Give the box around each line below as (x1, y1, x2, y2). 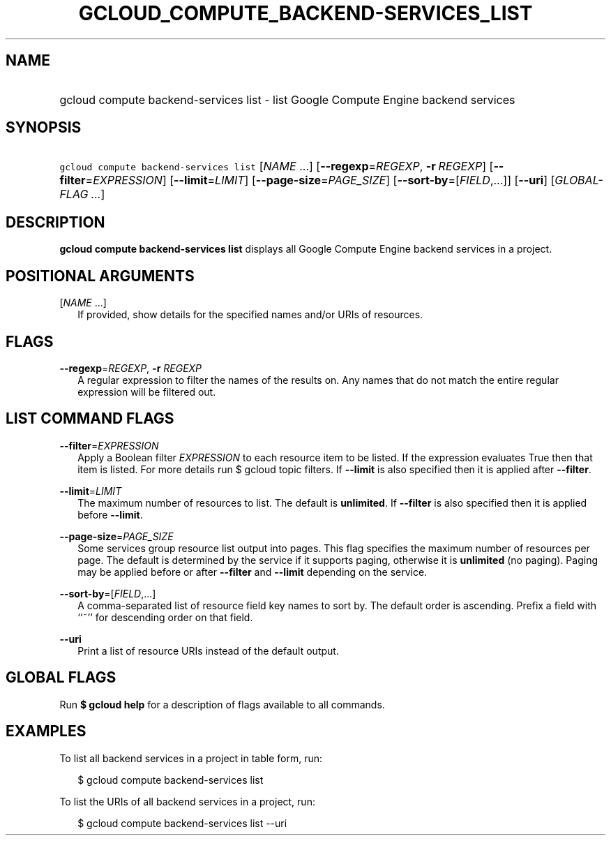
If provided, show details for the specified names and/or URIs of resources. (77, 308, 423, 321)
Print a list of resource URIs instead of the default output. (77, 644, 339, 657)
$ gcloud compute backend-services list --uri (77, 817, 287, 829)
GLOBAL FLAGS (6, 669, 116, 687)
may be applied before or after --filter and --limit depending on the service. (77, 565, 428, 578)
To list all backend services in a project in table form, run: (59, 752, 322, 764)
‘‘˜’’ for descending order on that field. (77, 611, 253, 623)
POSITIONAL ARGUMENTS (6, 267, 195, 285)
